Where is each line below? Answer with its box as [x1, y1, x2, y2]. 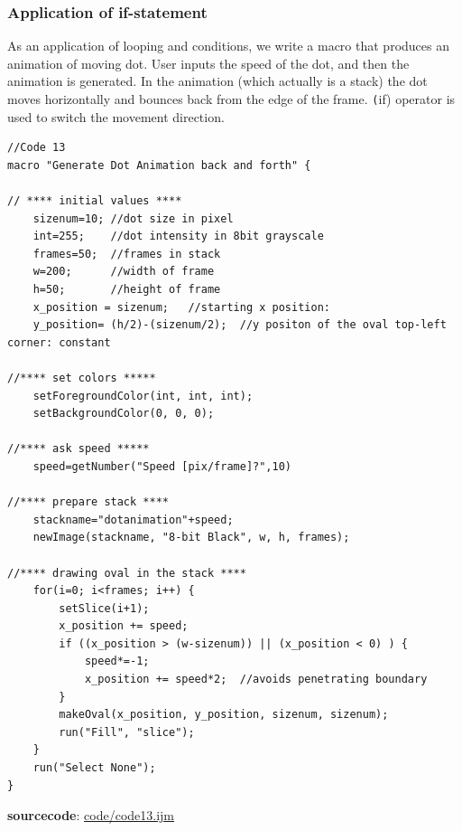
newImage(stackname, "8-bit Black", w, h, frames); [32, 531, 350, 544]
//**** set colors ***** [7, 371, 156, 384]
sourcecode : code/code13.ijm [7, 806, 175, 825]
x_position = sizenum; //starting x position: [32, 300, 330, 314]
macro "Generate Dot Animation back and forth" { [7, 158, 311, 172]
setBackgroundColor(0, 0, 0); [32, 407, 215, 420]
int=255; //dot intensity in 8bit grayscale [32, 230, 324, 243]
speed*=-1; [84, 655, 150, 668]
